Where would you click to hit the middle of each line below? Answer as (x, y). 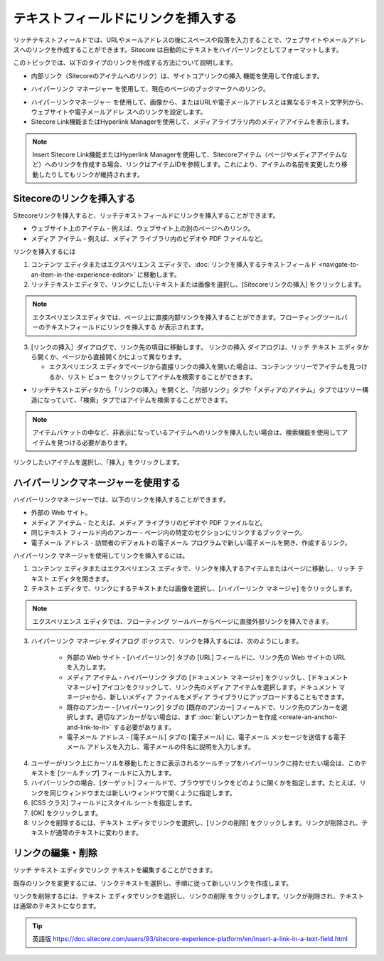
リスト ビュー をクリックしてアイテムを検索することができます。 (162, 376)
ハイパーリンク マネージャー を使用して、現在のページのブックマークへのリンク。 (150, 89)
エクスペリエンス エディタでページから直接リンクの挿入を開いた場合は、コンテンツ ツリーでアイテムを (199, 367)
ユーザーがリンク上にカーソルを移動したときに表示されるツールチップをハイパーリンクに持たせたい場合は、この (196, 763)
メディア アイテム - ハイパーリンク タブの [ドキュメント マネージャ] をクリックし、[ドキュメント (207, 677)
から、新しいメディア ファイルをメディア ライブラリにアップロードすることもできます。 (220, 697)
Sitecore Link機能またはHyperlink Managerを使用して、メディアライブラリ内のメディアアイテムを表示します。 (192, 122)
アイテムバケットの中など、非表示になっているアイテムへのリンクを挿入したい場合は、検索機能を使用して (187, 432)
